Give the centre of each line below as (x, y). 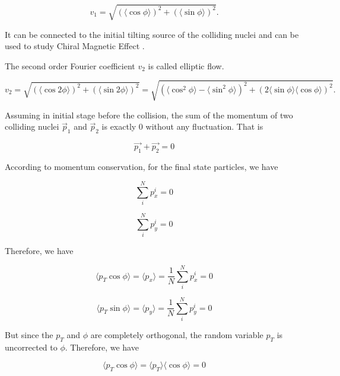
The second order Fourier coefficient (70, 65)
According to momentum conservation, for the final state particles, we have (142, 167)
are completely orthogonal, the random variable (177, 334)
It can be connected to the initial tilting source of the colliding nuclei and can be (152, 34)
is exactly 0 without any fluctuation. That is (182, 126)
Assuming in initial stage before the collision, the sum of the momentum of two (149, 115)
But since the (29, 334)
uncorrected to (31, 347)
